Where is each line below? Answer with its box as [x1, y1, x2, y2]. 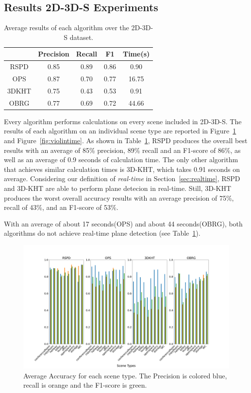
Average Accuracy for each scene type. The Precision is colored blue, [23, 370, 227, 380]
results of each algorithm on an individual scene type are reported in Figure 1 [4, 126, 236, 136]
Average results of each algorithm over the [4, 22, 129, 33]
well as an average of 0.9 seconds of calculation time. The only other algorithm [4, 154, 238, 165]
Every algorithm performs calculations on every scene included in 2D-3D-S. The [4, 116, 242, 126]
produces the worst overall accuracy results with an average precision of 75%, [4, 192, 234, 203]
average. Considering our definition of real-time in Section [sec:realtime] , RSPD [4, 173, 240, 184]
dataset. [69, 32, 94, 42]
